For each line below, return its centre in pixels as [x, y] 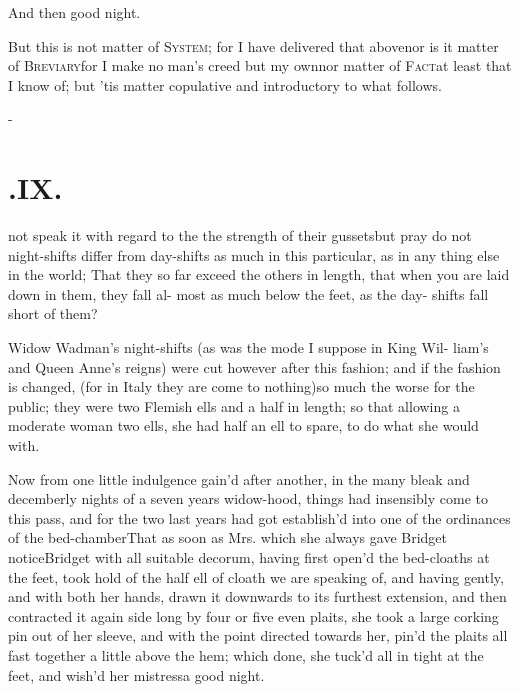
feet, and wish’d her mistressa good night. [136, 674]
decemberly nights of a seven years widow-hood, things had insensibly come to [248, 498]
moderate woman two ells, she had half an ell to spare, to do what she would [243, 425]
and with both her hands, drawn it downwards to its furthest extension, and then [257, 596]
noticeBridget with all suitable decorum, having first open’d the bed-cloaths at [249, 557]
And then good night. [74, 12]
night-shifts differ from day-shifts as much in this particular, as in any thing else [254, 254]
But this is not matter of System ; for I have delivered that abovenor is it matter [253, 45]
